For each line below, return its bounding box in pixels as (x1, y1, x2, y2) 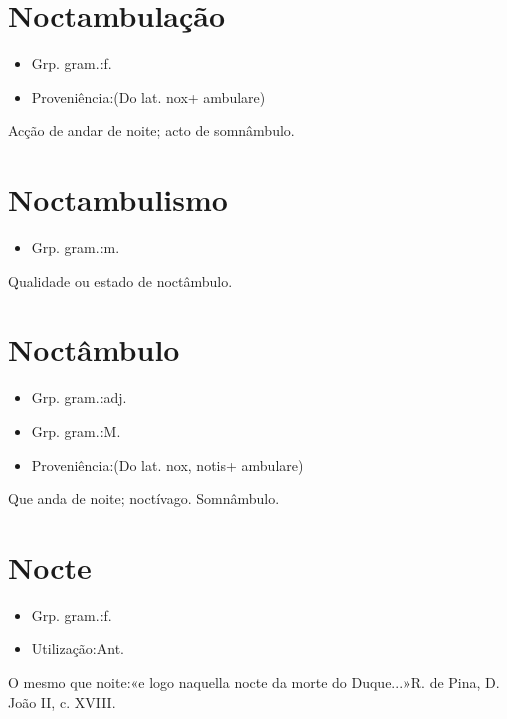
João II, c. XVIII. (8, 691, 116, 712)
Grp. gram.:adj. (31, 387, 127, 408)
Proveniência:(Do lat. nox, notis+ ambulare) (31, 454, 304, 475)
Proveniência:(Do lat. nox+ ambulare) (31, 86, 266, 107)
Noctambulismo (8, 179, 228, 220)
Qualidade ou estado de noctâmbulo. (8, 270, 233, 291)
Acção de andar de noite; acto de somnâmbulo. (8, 120, 295, 141)
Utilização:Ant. (31, 638, 124, 659)
